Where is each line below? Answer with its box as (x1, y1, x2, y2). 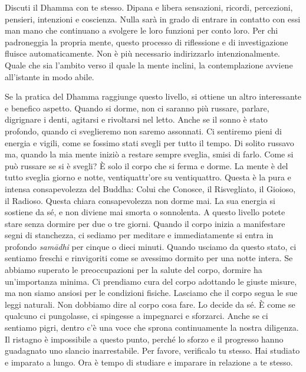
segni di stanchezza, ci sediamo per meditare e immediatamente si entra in (5, 229, 274, 241)
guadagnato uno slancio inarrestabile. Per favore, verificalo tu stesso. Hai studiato (5, 344, 300, 357)
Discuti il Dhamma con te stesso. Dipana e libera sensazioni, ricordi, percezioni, (5, 1, 293, 13)
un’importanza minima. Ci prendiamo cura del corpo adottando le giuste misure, (5, 275, 297, 287)
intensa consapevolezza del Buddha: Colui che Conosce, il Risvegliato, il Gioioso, (5, 182, 296, 195)
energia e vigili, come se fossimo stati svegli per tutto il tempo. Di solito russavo (5, 136, 294, 149)
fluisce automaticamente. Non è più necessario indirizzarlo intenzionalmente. (5, 47, 280, 60)
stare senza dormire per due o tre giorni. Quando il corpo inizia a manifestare (5, 217, 285, 229)
